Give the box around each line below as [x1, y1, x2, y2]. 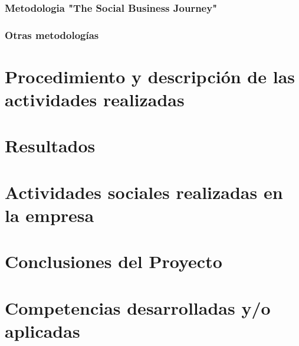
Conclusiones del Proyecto [5, 249, 222, 273]
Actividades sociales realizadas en [5, 179, 283, 204]
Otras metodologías [5, 27, 99, 42]
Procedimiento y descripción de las [5, 64, 295, 88]
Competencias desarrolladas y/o [5, 295, 271, 319]
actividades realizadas [5, 87, 185, 112]
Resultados [5, 133, 96, 158]
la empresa [5, 203, 94, 227]
